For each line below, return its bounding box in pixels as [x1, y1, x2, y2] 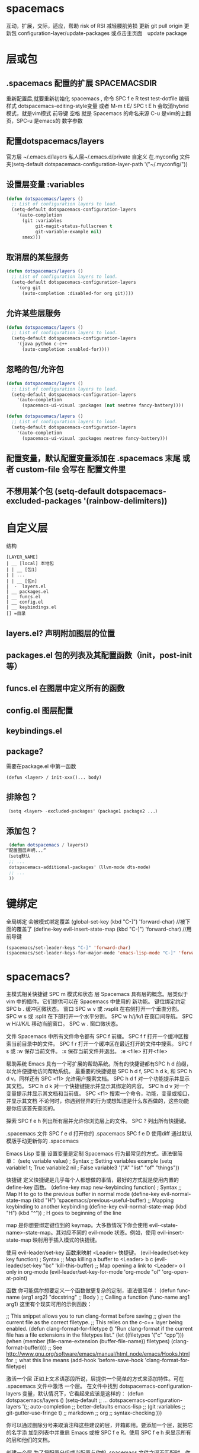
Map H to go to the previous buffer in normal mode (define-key [6, 1191, 160, 1198]
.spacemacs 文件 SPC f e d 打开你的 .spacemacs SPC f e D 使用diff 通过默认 [6, 1130, 192, 1137]
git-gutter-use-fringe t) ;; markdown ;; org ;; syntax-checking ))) [6, 1409, 162, 1417]
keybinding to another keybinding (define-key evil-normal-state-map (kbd [6, 1203, 187, 1210]
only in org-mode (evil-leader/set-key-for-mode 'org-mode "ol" [6, 1268, 161, 1276]
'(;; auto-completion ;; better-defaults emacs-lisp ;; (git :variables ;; [22, 1403, 185, 1410]
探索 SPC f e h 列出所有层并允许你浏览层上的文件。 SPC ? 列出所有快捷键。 [6, 1118, 190, 1125]
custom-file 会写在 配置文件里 [15, 464, 126, 474]
